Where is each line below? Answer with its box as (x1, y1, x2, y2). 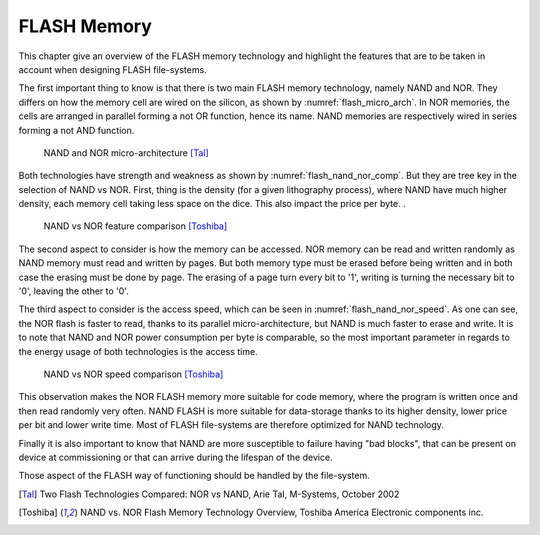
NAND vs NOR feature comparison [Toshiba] (43, 220, 228, 232)
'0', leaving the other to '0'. (18, 285, 129, 297)
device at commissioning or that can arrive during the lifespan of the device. (18, 451, 334, 463)
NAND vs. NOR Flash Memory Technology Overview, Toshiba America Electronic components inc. (80, 506, 484, 519)
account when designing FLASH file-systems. (18, 63, 207, 75)
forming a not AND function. (18, 124, 135, 136)
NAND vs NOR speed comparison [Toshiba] (43, 368, 224, 380)
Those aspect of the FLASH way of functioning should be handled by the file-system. (18, 470, 370, 482)
